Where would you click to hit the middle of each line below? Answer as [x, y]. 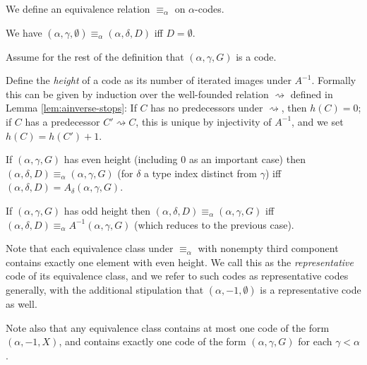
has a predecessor [62, 121]
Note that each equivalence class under [90, 248]
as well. [22, 303]
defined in [312, 94]
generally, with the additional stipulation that [105, 289]
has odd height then [107, 210]
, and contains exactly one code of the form [152, 341]
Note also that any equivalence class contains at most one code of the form [168, 327]
